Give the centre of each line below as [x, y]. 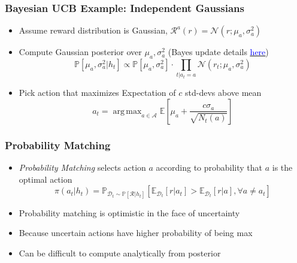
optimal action [46, 179]
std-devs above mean [223, 93]
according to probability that [209, 167]
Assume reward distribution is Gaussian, [93, 30]
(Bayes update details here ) [218, 52]
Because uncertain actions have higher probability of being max [136, 233]
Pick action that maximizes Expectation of [97, 93]
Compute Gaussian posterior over [80, 52]
